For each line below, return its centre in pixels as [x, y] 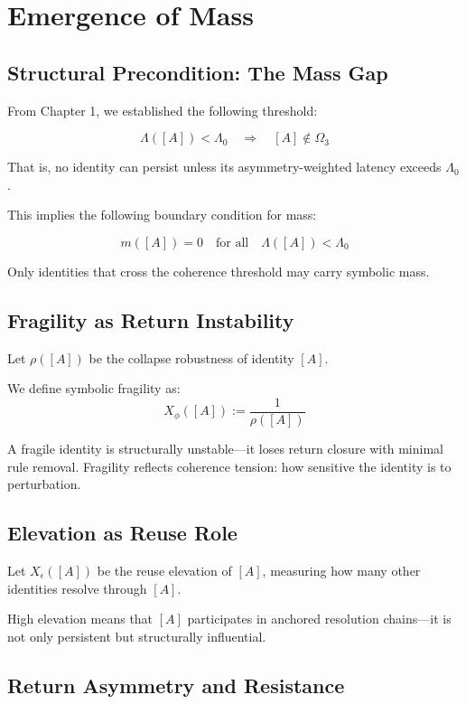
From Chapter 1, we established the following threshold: [163, 110]
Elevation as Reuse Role [122, 533]
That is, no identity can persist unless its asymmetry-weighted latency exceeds [224, 167]
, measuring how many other [341, 570]
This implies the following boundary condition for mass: [162, 215]
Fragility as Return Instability [151, 319]
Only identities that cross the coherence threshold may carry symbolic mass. [219, 271]
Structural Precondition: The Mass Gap [198, 72]
